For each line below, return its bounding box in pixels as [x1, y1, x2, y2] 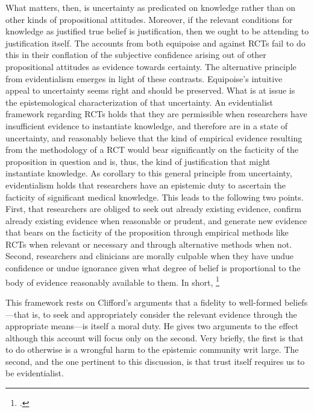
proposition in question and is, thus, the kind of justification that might [5, 155, 271, 167]
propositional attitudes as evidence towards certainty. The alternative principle [5, 60, 297, 72]
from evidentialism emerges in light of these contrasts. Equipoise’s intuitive [5, 72, 283, 85]
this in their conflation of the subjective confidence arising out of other [5, 48, 266, 61]
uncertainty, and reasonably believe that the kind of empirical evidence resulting [5, 131, 303, 144]
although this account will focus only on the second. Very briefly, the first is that [5, 331, 304, 344]
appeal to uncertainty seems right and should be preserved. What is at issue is [5, 84, 295, 97]
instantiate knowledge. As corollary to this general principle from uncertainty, [5, 167, 292, 179]
